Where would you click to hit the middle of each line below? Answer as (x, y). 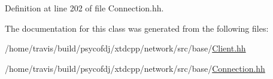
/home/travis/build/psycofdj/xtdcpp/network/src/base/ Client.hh (125, 48)
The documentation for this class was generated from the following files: (137, 28)
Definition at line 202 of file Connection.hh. (84, 8)
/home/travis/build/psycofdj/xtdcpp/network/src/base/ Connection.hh (135, 68)
